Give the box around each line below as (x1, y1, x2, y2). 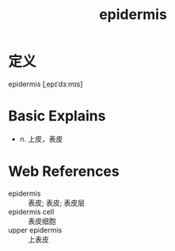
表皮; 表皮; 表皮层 (28, 198, 86, 207)
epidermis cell (8, 207, 55, 216)
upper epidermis (8, 225, 63, 234)
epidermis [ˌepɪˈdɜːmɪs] (8, 79, 83, 89)
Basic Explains (8, 107, 106, 125)
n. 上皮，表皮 (19, 134, 63, 143)
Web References (8, 162, 120, 181)
